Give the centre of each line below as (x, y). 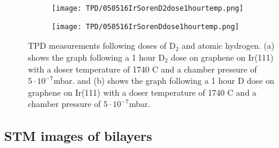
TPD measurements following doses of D (102, 45)
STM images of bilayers (78, 136)
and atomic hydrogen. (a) (228, 45)
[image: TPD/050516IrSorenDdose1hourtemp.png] (145, 26)
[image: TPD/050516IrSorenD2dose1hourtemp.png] (148, 8)
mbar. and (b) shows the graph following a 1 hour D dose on (164, 81)
